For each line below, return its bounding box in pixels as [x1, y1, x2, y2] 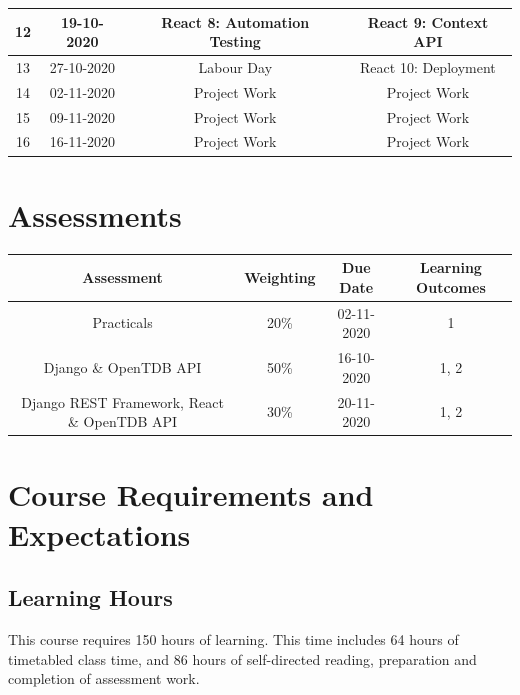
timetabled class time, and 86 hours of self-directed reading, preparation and [8, 648, 477, 669]
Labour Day [198, 56, 273, 77]
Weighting [244, 266, 316, 287]
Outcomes [416, 276, 486, 297]
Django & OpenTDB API [43, 356, 202, 377]
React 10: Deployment [360, 56, 496, 77]
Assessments [8, 194, 182, 235]
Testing [209, 31, 261, 52]
